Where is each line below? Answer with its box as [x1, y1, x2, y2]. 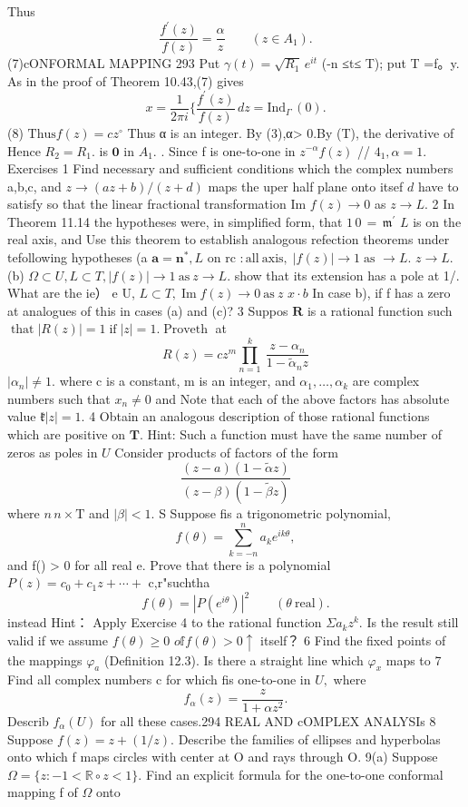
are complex [352, 371, 420, 390]
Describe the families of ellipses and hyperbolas [178, 729, 441, 748]
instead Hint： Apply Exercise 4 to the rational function [7, 613, 322, 632]
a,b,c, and [7, 176, 62, 195]
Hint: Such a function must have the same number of [147, 424, 442, 443]
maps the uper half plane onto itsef [208, 176, 404, 195]
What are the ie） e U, [7, 283, 135, 302]
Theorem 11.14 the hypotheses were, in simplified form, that [7, 212, 343, 231]
